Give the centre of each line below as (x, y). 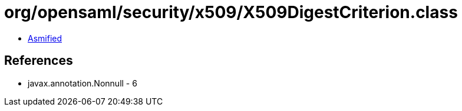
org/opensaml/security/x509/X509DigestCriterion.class (231, 12)
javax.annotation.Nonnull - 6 (82, 83)
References (39, 61)
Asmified (45, 38)
